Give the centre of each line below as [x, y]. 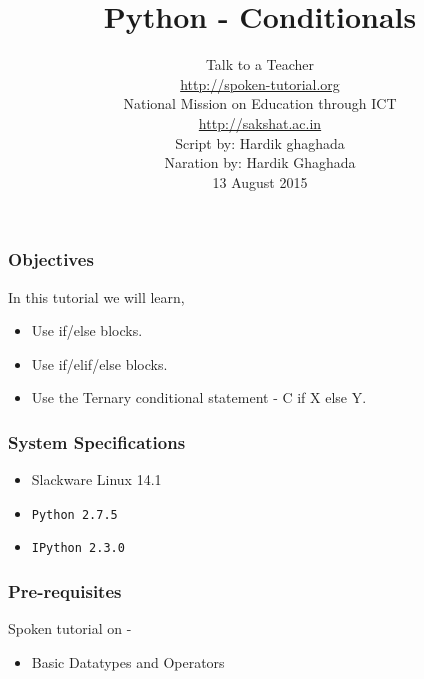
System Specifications [97, 441]
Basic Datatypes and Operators [128, 661]
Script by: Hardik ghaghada [260, 142]
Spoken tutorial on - [70, 628]
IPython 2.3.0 [78, 548]
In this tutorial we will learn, [96, 296]
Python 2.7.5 [74, 514]
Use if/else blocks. [87, 330]
